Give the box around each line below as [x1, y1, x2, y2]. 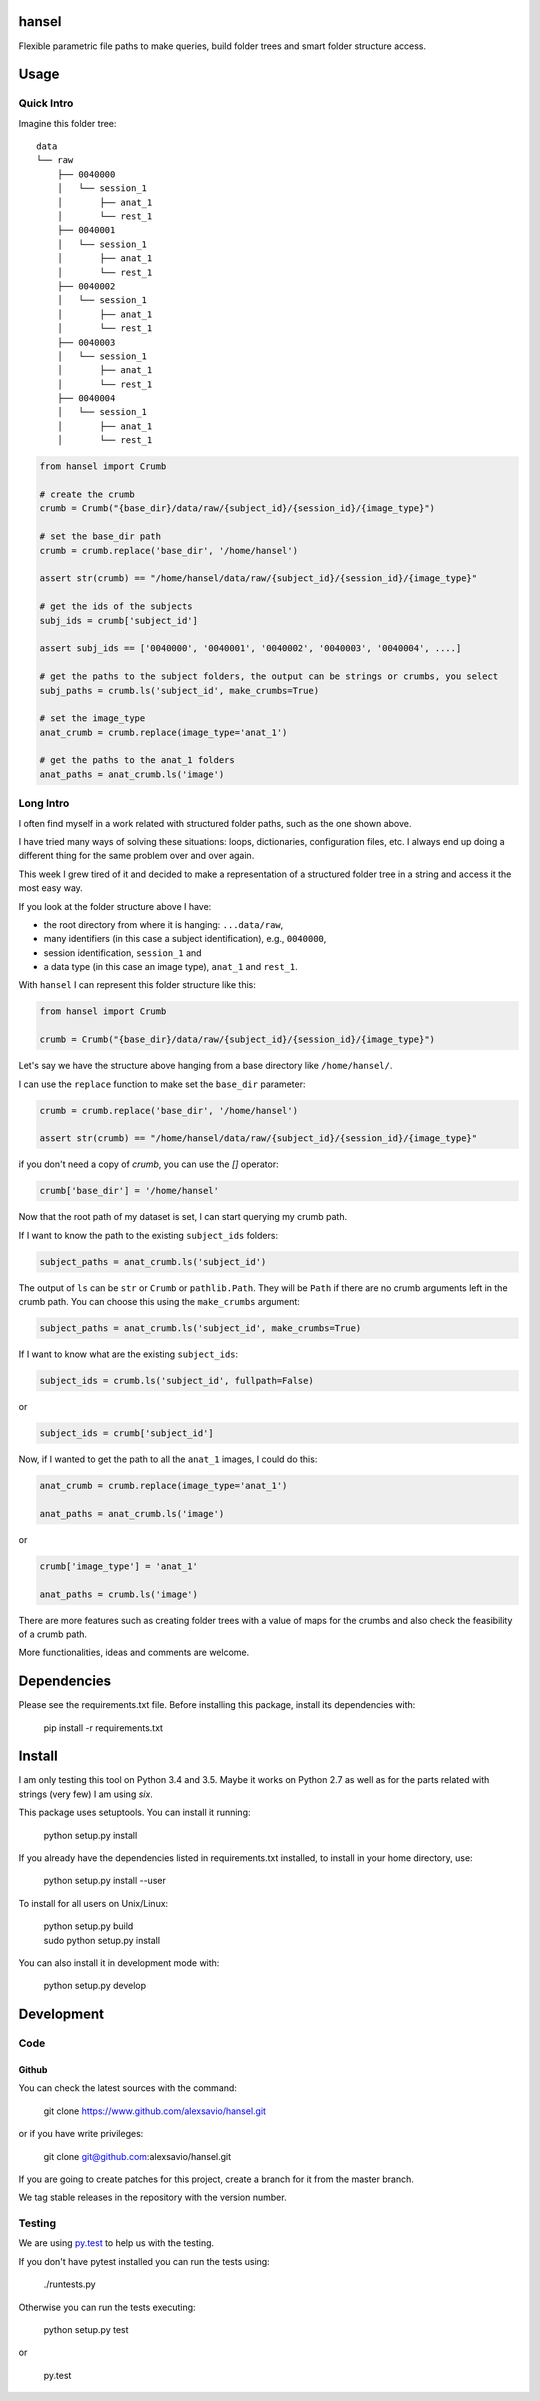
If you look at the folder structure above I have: [18, 900, 212, 912]
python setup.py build [43, 1920, 134, 1932]
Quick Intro [18, 96, 74, 110]
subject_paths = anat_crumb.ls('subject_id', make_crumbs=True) [39, 1323, 362, 1334]
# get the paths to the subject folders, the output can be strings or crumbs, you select [39, 671, 499, 682]
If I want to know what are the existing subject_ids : [18, 1348, 239, 1360]
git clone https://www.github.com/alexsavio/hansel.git [43, 2105, 267, 2117]
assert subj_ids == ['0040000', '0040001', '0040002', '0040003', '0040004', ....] [39, 643, 462, 654]
